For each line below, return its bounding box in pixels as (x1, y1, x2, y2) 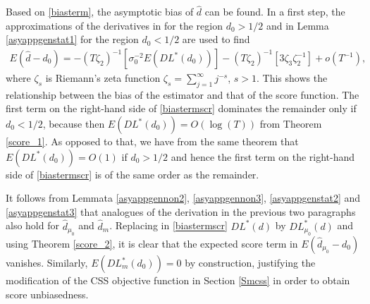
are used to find (182, 32, 250, 47)
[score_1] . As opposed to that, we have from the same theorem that (6, 134, 299, 149)
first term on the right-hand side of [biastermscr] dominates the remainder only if (6, 101, 357, 116)
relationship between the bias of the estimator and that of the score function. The (6, 87, 359, 102)
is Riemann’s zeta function (45, 71, 161, 85)
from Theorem (259, 116, 322, 131)
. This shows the (256, 71, 328, 85)
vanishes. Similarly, (6, 255, 88, 270)
